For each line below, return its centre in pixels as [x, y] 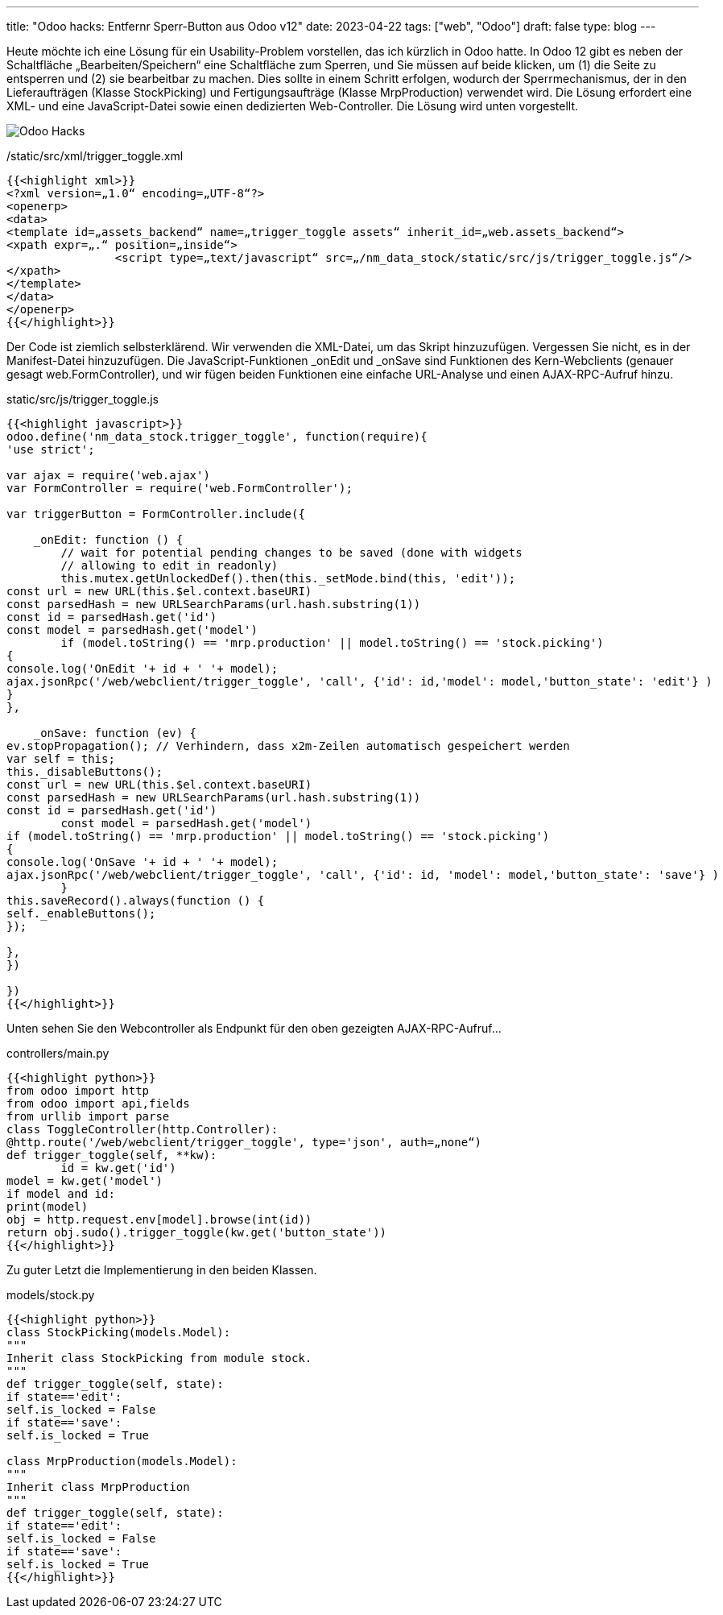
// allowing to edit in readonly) [169, 565]
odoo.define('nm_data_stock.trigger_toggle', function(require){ [217, 437]
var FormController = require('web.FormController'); [180, 488]
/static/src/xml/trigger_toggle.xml [95, 156]
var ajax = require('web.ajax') [108, 475]
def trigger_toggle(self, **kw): [112, 1155]
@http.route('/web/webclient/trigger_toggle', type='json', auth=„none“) [244, 1142]
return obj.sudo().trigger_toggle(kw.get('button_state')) [197, 1232]
